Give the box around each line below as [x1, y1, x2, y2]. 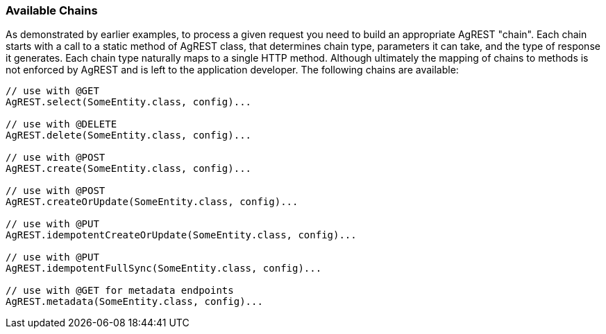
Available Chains [6, 3, 98, 17]
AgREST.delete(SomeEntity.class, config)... [6, 130, 252, 141]
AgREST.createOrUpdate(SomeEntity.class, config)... [6, 196, 298, 208]
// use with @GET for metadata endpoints [6, 285, 234, 297]
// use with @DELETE [6, 118, 117, 130]
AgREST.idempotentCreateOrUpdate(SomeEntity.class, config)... [6, 229, 357, 241]
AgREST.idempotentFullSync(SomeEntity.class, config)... [6, 263, 322, 274]
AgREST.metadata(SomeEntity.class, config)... [6, 296, 263, 308]
